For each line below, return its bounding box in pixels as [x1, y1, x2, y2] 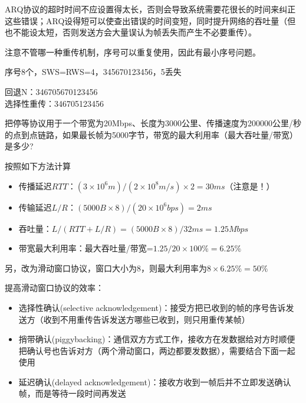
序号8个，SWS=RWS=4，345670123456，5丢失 [5, 65, 182, 78]
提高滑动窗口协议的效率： [5, 281, 104, 294]
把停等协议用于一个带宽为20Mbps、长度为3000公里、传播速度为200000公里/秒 [5, 117, 301, 129]
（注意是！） [225, 179, 275, 192]
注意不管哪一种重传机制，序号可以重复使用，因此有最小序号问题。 [5, 45, 261, 58]
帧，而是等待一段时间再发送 [18, 387, 126, 399]
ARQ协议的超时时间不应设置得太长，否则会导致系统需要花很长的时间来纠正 [5, 3, 296, 15]
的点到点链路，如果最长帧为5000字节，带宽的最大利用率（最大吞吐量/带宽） [5, 128, 298, 140]
